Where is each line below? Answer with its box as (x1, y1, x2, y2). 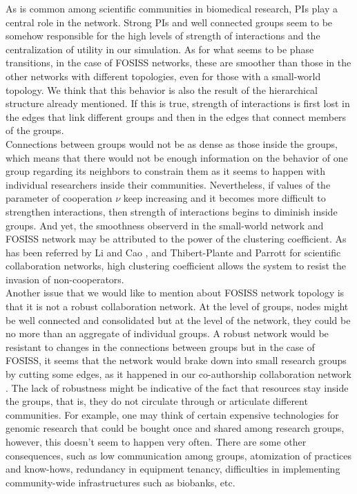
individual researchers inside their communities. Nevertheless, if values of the (6, 177, 331, 191)
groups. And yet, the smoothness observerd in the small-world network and (6, 218, 324, 232)
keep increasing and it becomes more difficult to (123, 191, 326, 205)
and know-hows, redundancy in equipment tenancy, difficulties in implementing (6, 462, 340, 476)
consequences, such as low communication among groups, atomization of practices (6, 448, 351, 462)
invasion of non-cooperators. (6, 272, 124, 286)
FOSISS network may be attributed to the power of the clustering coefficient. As (6, 231, 347, 246)
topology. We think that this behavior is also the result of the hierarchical (6, 82, 318, 97)
